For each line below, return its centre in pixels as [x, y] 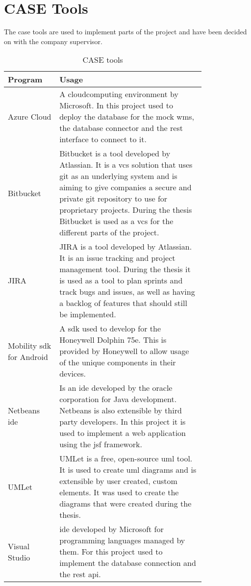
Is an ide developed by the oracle [116, 388]
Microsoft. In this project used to [116, 105]
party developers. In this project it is [123, 422]
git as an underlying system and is [118, 176]
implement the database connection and [128, 563]
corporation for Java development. [118, 399]
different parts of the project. [109, 232]
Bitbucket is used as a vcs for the [116, 221]
